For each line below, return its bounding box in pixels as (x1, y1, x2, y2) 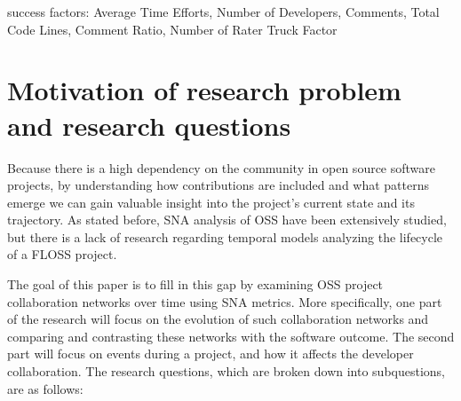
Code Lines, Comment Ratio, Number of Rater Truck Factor (7, 20, 338, 38)
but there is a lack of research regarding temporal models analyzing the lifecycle (7, 227, 443, 246)
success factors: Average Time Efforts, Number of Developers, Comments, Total (7, 3, 440, 20)
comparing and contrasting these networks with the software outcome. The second (7, 326, 455, 345)
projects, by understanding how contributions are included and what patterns (7, 176, 430, 194)
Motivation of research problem (7, 72, 401, 108)
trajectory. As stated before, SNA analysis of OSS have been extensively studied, (7, 210, 447, 229)
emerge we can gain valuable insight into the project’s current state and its (7, 193, 415, 211)
